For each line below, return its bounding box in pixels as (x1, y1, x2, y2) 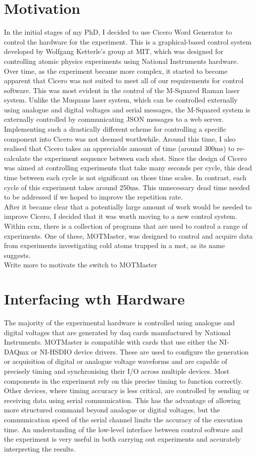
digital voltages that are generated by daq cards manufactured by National (4, 327, 231, 337)
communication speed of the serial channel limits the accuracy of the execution (4, 414, 243, 425)
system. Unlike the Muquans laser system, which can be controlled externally (4, 95, 238, 105)
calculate (4, 152, 31, 163)
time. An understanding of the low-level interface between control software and (4, 424, 243, 434)
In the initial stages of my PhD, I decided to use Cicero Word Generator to (4, 27, 232, 37)
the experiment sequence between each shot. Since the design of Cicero (33, 152, 247, 163)
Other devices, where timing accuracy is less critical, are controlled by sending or (4, 385, 250, 396)
